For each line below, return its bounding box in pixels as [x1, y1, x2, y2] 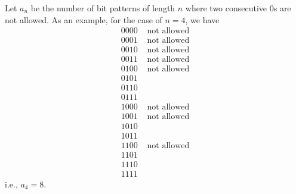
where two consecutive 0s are [185, 2, 291, 14]
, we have [185, 13, 220, 26]
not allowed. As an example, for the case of [5, 13, 162, 26]
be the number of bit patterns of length [30, 2, 175, 14]
